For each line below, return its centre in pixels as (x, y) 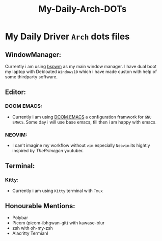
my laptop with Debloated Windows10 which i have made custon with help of (81, 72)
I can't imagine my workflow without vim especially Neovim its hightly (81, 145)
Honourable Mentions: (40, 206)
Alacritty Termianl (30, 233)
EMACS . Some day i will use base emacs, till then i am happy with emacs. (84, 122)
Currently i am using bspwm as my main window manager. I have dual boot (81, 66)
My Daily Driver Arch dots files (67, 36)
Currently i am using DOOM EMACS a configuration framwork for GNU (82, 117)
